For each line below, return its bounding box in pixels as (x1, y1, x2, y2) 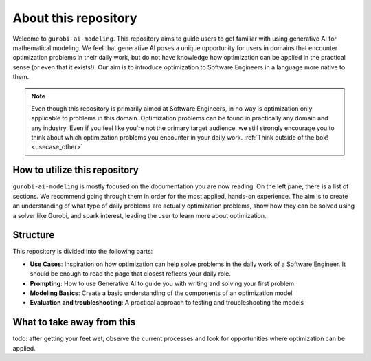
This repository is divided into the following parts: (12, 248, 153, 256)
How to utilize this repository (12, 164, 139, 176)
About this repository (12, 10, 137, 25)
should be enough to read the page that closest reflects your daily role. (30, 270, 232, 278)
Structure (12, 229, 55, 241)
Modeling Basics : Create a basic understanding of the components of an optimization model (30, 289, 293, 297)
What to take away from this (12, 316, 136, 328)
